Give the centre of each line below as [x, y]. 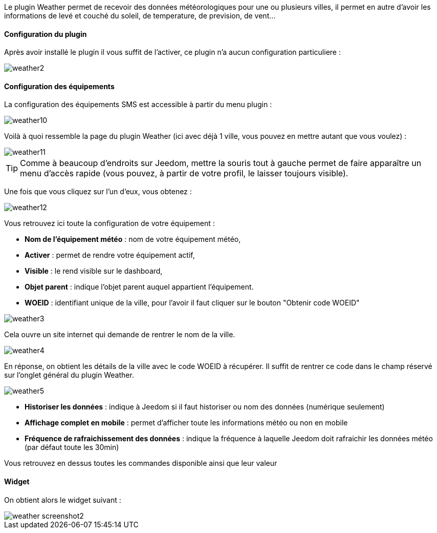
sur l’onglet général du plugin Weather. [69, 375]
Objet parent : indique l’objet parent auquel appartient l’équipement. [139, 287]
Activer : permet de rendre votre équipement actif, [110, 255]
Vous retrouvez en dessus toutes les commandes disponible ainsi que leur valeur [141, 463]
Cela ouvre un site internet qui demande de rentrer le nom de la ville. [120, 335]
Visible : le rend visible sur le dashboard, [94, 271]
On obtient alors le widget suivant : [63, 500]
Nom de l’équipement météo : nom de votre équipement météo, [133, 239]
